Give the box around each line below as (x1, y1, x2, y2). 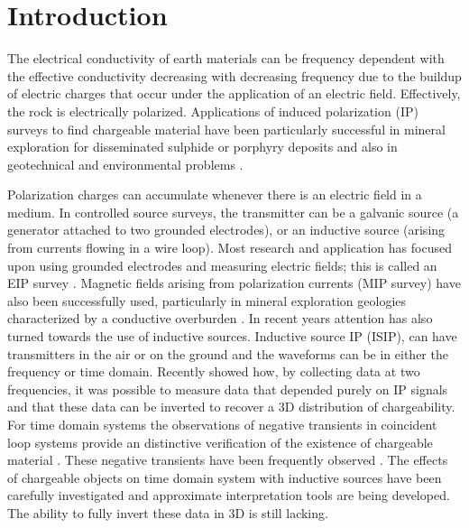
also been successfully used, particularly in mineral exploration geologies (7, 291, 407, 310)
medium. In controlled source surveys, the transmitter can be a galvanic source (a (7, 202, 459, 221)
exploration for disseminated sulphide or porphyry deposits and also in (7, 137, 398, 156)
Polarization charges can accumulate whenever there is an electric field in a (7, 185, 422, 204)
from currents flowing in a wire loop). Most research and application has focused (7, 238, 452, 257)
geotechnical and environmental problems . (7, 154, 244, 173)
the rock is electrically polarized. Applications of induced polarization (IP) (7, 101, 418, 120)
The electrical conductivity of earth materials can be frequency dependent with (7, 49, 445, 68)
